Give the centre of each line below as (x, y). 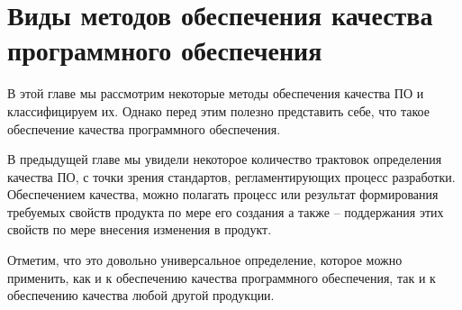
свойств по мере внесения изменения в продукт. (140, 229)
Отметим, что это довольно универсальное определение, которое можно (205, 260)
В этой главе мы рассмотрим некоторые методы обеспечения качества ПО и (216, 93)
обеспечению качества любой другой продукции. (141, 295)
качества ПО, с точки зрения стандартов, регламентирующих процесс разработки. (231, 176)
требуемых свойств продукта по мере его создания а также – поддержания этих (226, 211)
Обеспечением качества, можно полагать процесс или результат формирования (223, 194)
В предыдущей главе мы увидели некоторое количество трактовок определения (225, 159)
